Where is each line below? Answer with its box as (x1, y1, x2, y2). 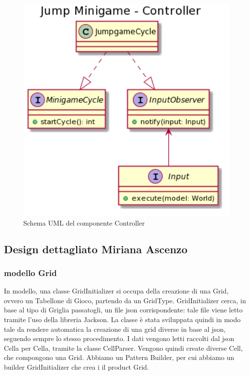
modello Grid (4, 266, 57, 278)
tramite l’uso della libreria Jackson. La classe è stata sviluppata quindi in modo (4, 314, 241, 324)
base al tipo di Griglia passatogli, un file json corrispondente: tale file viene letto (4, 305, 243, 315)
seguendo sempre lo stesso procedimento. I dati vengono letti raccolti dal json (4, 333, 234, 343)
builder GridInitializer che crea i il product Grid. (4, 361, 149, 372)
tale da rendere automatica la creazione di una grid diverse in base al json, (4, 324, 226, 334)
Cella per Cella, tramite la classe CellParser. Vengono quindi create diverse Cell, (4, 342, 243, 353)
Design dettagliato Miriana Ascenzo (4, 241, 188, 256)
